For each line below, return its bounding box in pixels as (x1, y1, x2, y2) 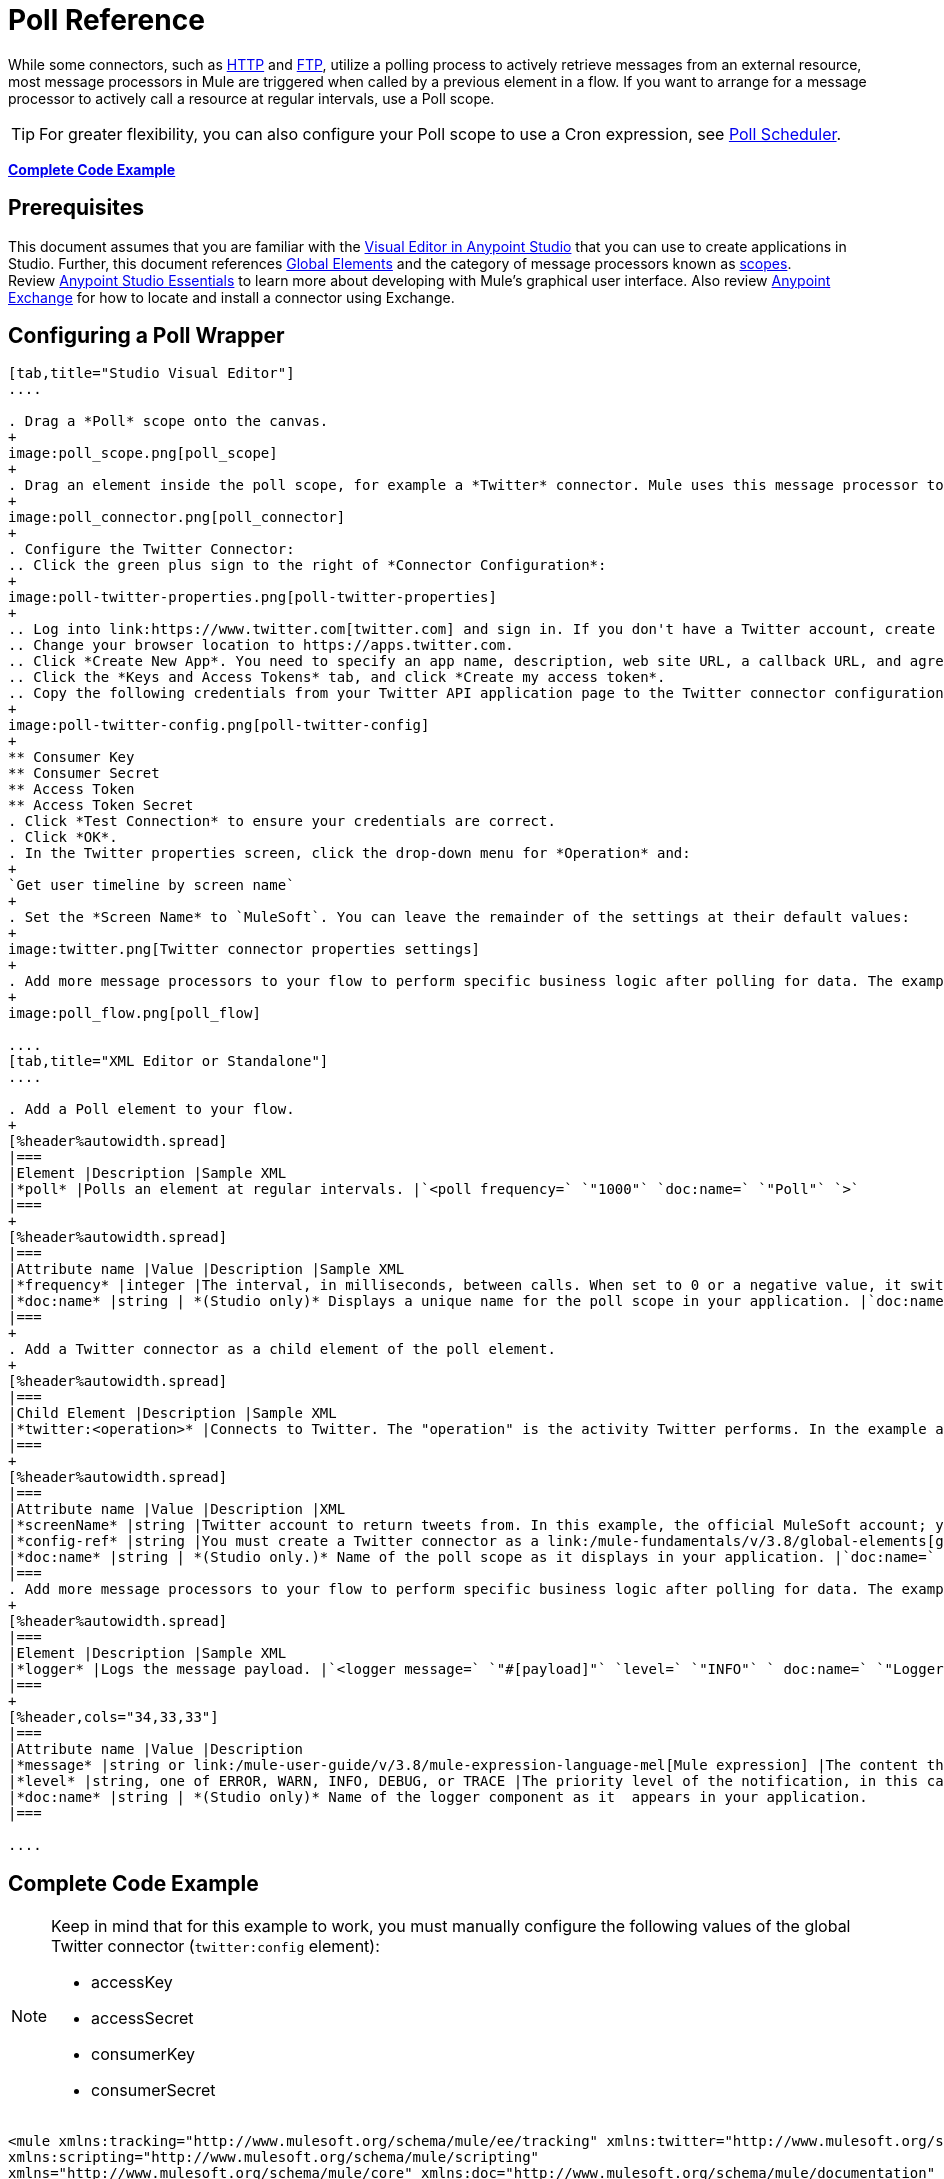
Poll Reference (8, 3, 205, 37)
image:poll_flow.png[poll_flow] (8, 1005, 261, 1022)
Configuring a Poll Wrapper (8, 323, 285, 349)
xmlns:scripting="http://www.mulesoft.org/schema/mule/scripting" (8, 2149, 540, 2166)
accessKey (91, 1972, 173, 1993)
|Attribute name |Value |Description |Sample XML (8, 1261, 405, 1278)
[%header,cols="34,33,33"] (8, 1709, 219, 1726)
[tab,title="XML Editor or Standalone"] (8, 1053, 329, 1070)
